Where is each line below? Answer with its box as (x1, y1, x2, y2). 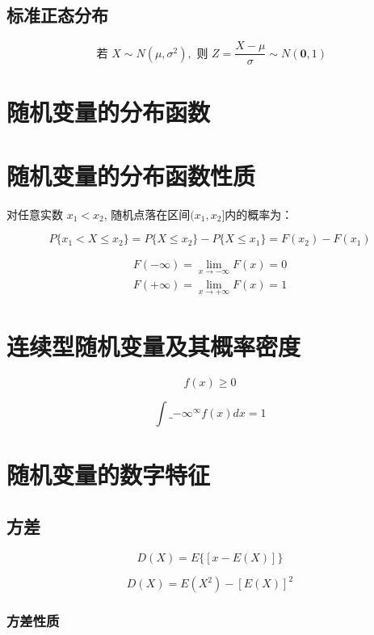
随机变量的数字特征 (6, 458, 211, 491)
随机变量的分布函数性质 (6, 158, 256, 191)
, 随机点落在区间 (103, 205, 191, 222)
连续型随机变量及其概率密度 (6, 330, 301, 363)
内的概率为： (225, 205, 293, 222)
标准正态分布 (6, 2, 108, 27)
